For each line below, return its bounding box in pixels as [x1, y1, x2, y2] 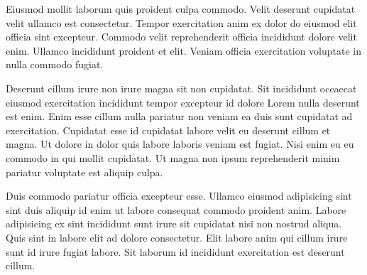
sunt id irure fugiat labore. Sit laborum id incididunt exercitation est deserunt [6, 244, 345, 259]
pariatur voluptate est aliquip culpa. [6, 164, 163, 179]
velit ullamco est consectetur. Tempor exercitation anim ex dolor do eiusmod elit [6, 15, 357, 30]
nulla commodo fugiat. [6, 57, 104, 72]
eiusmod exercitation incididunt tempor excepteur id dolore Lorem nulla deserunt [6, 95, 360, 109]
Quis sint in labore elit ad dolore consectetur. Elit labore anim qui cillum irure [6, 230, 348, 244]
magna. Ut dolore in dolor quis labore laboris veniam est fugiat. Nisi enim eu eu [6, 136, 354, 151]
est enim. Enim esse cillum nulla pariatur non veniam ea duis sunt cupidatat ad [6, 109, 353, 124]
